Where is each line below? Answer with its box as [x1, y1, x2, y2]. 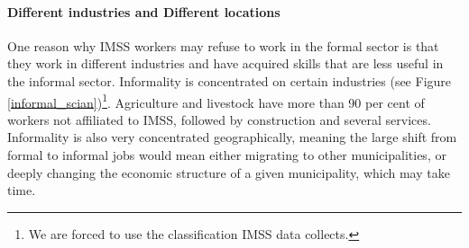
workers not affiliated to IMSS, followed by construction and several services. [7, 110, 431, 128]
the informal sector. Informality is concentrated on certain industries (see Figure [7, 71, 452, 90]
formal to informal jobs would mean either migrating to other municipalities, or [7, 146, 446, 164]
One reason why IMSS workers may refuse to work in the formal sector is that [7, 36, 439, 55]
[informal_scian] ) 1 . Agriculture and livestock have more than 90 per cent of [7, 90, 425, 111]
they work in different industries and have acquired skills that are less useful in [7, 54, 444, 73]
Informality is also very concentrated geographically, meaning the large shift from [7, 128, 457, 146]
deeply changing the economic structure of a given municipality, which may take [7, 163, 450, 182]
